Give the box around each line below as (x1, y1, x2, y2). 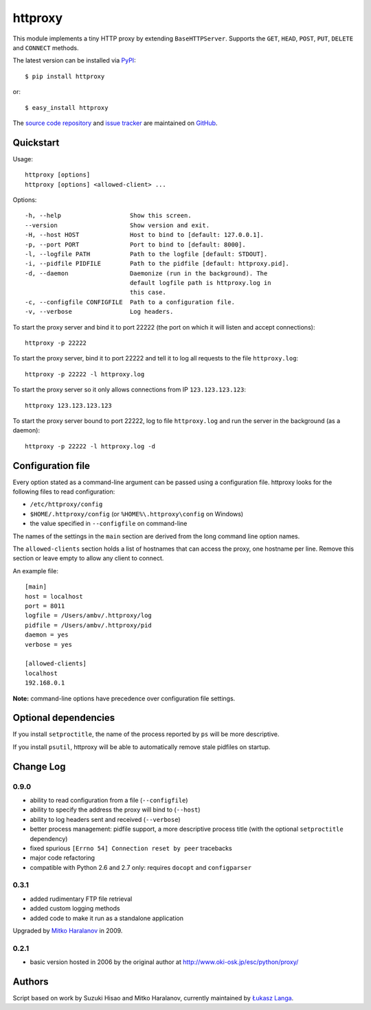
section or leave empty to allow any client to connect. (12, 554, 164, 562)
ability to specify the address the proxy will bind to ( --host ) (30, 805, 201, 814)
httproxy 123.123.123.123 (25, 402, 113, 409)
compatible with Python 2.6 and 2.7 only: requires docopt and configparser (30, 863, 252, 871)
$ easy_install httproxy (25, 104, 109, 111)
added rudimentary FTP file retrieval (30, 895, 133, 903)
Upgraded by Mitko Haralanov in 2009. (12, 927, 123, 934)
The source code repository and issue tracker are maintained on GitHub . (12, 119, 218, 127)
